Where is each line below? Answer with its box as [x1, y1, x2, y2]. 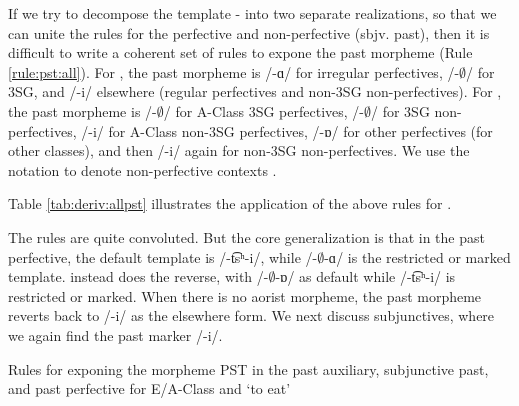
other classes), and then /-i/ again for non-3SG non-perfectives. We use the [8, 140, 470, 161]
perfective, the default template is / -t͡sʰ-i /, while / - [8, 246, 318, 267]
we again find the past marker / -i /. [8, 324, 223, 345]
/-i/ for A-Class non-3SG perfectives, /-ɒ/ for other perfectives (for [81, 120, 493, 141]
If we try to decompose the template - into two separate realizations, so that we [8, 3, 497, 23]
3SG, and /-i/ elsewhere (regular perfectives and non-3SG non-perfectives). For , [8, 81, 502, 102]
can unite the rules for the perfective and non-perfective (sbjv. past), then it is [8, 22, 490, 43]
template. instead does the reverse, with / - [8, 266, 269, 287]
